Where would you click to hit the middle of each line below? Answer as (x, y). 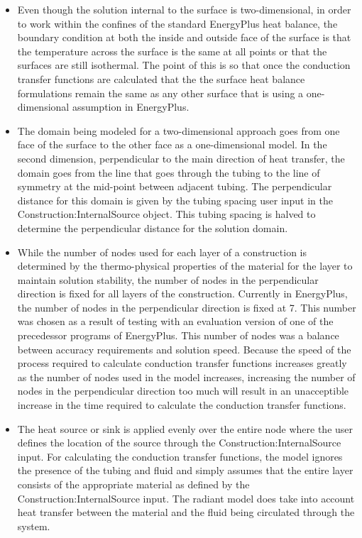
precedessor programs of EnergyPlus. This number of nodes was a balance (178, 335)
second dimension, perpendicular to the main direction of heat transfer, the (181, 158)
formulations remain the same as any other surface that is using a (160, 93)
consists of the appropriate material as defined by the (133, 484)
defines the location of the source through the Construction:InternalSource (179, 443)
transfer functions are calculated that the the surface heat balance (161, 78)
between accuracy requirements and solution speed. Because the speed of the (184, 349)
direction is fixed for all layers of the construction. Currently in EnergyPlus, (182, 293)
